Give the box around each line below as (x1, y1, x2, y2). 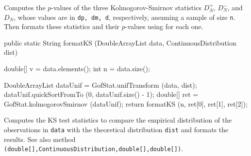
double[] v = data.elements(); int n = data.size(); (4, 63, 150, 74)
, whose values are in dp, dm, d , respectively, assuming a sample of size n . (14, 12, 235, 22)
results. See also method (4, 134, 76, 144)
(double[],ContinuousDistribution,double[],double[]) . (4, 143, 184, 154)
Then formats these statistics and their (4, 21, 120, 31)
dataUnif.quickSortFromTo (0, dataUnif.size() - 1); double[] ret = (4, 89, 199, 99)
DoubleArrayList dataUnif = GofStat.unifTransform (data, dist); (4, 79, 197, 90)
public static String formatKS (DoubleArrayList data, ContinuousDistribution (4, 37, 236, 47)
